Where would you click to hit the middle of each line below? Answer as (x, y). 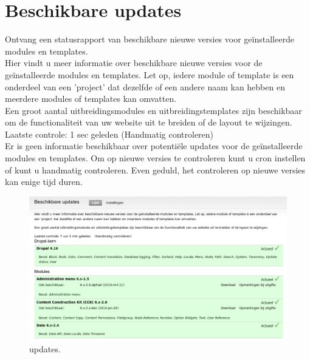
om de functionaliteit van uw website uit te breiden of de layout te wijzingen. (149, 122)
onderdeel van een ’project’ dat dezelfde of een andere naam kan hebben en (145, 86)
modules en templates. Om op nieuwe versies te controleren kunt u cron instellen (155, 158)
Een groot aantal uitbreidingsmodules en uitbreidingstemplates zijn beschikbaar (153, 110)
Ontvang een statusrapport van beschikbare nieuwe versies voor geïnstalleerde (150, 39)
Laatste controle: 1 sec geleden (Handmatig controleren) (109, 134)
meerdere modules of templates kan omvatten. (91, 99)
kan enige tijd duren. (44, 182)
